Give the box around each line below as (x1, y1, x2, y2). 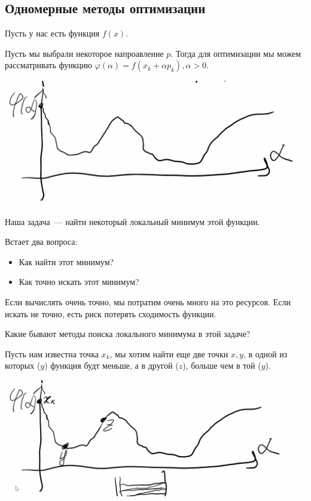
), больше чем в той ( (182, 359, 261, 372)
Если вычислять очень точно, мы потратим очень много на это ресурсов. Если (5, 296, 291, 308)
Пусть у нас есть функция (5, 27, 100, 40)
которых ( (5, 359, 41, 372)
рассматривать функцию (5, 59, 92, 71)
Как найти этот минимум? (19, 255, 114, 268)
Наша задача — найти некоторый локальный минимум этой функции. (5, 215, 260, 227)
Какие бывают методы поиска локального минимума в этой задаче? (5, 327, 251, 340)
